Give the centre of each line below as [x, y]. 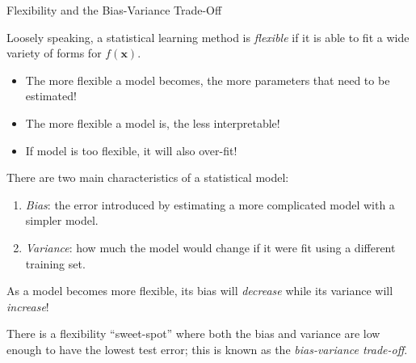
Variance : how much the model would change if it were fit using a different [210, 247]
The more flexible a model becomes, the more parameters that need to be [208, 80]
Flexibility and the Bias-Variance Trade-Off [114, 10]
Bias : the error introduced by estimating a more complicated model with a [210, 204]
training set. [55, 263]
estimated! [51, 96]
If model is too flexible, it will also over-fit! [131, 150]
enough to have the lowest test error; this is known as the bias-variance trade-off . [207, 349]
